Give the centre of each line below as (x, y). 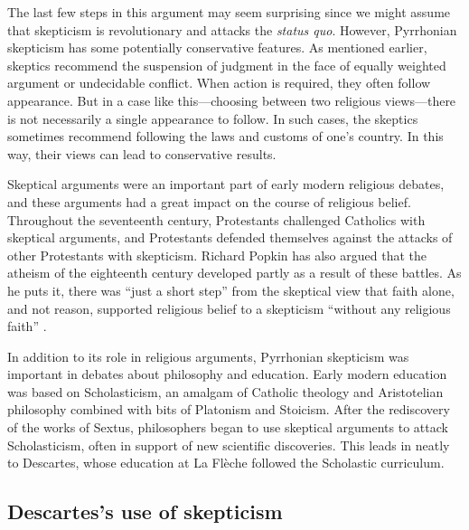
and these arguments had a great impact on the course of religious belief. (209, 201)
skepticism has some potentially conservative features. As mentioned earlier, (217, 47)
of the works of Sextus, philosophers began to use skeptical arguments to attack (228, 427)
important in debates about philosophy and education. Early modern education (227, 374)
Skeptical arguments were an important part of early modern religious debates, (226, 184)
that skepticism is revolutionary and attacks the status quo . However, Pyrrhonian (232, 29)
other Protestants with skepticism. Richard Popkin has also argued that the (217, 255)
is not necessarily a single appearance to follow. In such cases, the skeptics (213, 118)
